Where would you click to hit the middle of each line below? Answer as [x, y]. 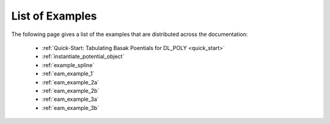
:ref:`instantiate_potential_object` [83, 57]
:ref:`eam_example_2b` [71, 90]
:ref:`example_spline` [68, 65]
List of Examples [54, 16]
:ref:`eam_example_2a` [70, 82]
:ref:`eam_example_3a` [70, 99]
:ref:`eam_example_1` [68, 74]
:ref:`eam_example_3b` [71, 108]
